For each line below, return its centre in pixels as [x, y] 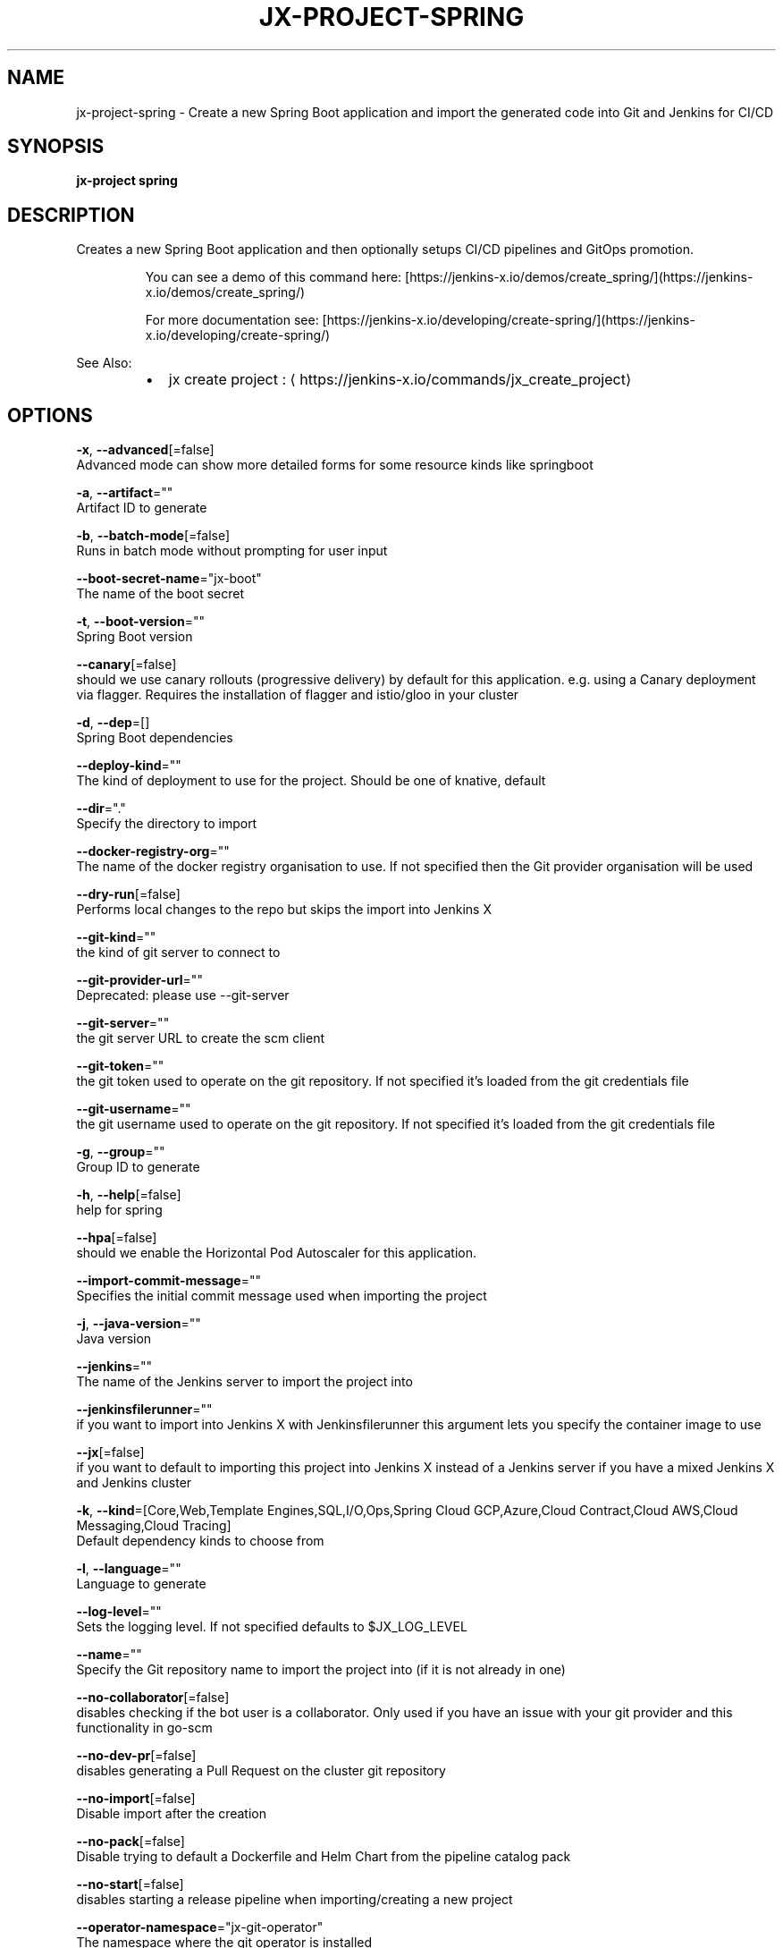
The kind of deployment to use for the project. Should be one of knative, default [311, 781]
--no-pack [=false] [130, 1842]
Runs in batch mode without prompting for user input [232, 551]
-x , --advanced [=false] [145, 450]
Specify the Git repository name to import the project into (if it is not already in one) [321, 1670]
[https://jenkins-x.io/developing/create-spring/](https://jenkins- [509, 320]
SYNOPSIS [56, 147]
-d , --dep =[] [113, 723]
